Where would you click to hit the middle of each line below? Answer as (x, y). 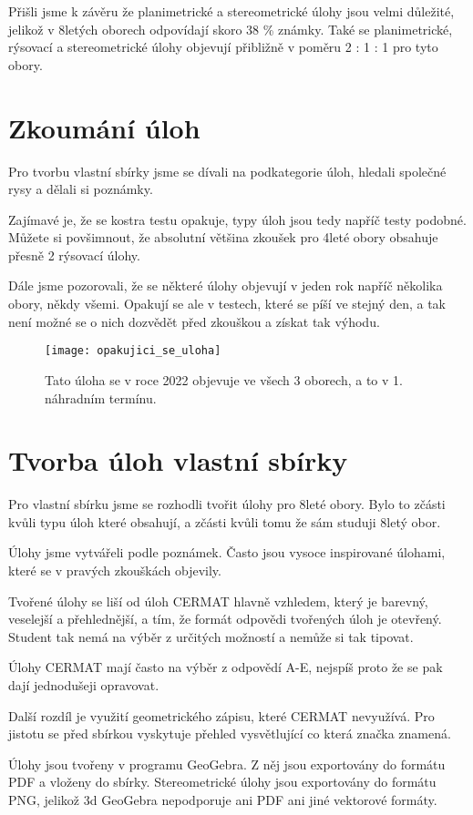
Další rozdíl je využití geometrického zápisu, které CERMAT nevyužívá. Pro (221, 715)
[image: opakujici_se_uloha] (133, 351)
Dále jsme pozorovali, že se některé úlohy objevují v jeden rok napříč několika (226, 285)
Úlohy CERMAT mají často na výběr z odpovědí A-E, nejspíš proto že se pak (226, 667)
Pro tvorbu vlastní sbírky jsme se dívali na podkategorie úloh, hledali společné (227, 171)
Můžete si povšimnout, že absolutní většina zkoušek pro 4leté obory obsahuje (223, 237)
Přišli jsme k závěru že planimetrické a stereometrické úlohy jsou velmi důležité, (231, 11)
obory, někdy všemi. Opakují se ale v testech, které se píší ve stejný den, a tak (227, 304)
